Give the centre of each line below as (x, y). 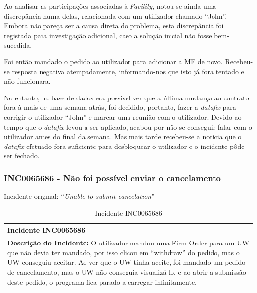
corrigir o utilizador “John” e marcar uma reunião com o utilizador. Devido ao (123, 117)
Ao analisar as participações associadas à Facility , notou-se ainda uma (110, 6)
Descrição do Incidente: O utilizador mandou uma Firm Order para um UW (128, 243)
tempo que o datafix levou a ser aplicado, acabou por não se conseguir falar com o (128, 126)
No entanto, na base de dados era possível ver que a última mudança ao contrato (127, 97)
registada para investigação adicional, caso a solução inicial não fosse (108, 35)
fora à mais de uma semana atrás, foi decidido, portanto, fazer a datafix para (120, 107)
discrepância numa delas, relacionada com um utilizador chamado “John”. (116, 16)
